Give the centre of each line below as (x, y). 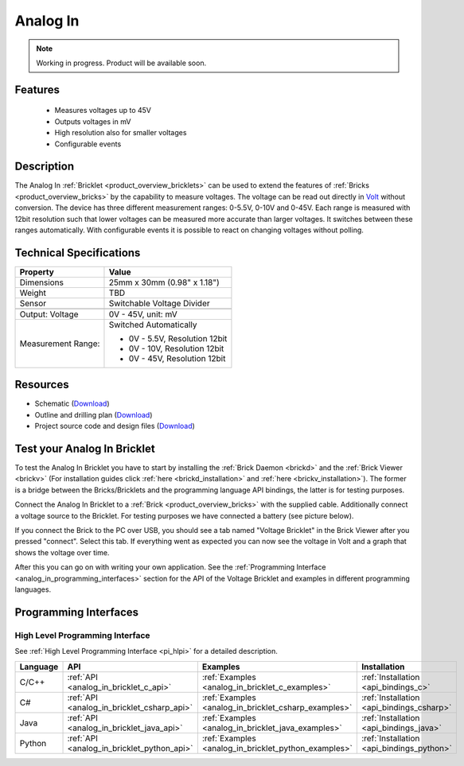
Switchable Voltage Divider (159, 303)
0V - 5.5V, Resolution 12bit (178, 338)
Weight (33, 293)
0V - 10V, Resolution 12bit (176, 348)
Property (37, 272)
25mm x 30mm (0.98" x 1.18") (164, 282)
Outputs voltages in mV (93, 121)
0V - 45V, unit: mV (143, 314)
